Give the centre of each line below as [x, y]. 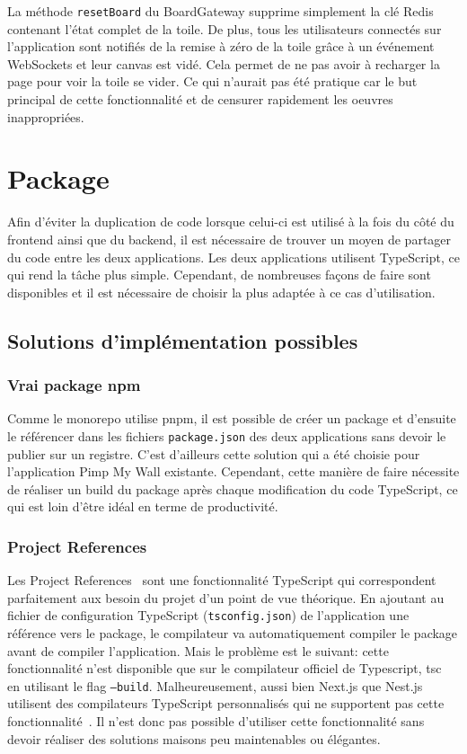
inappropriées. [46, 116]
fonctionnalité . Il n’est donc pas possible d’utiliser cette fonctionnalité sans [216, 721]
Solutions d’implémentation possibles [183, 340]
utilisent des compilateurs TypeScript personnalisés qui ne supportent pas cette [226, 703]
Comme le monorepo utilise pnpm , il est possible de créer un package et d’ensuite [232, 418]
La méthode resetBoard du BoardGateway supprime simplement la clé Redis [220, 11]
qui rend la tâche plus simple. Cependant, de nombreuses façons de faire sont [219, 275]
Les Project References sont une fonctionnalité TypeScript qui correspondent [222, 580]
